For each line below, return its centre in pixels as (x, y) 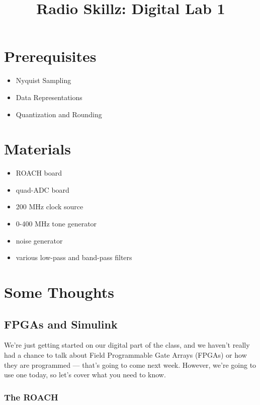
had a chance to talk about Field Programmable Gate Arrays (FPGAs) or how (125, 354)
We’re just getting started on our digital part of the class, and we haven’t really (127, 345)
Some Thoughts (59, 292)
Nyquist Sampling (44, 80)
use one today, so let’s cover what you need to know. (85, 375)
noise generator (39, 240)
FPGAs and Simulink (61, 324)
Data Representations (49, 97)
